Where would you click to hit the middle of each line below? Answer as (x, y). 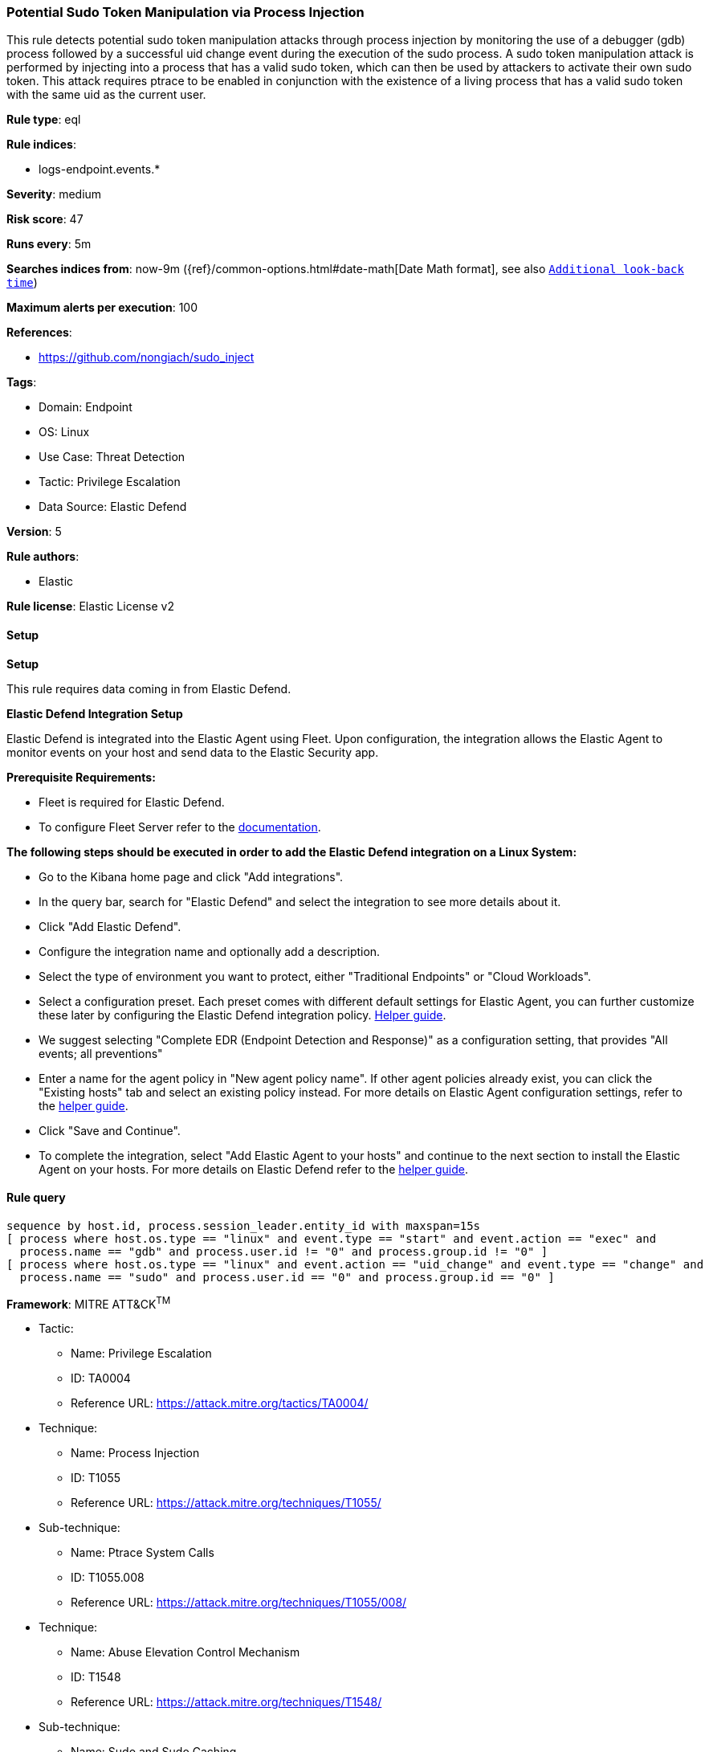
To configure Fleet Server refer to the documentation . (180, 827)
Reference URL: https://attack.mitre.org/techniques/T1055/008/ (239, 1603)
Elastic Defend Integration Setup (95, 713)
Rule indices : (41, 145)
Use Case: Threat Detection (112, 457)
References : (39, 333)
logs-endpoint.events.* (100, 169)
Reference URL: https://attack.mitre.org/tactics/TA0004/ (220, 1403)
